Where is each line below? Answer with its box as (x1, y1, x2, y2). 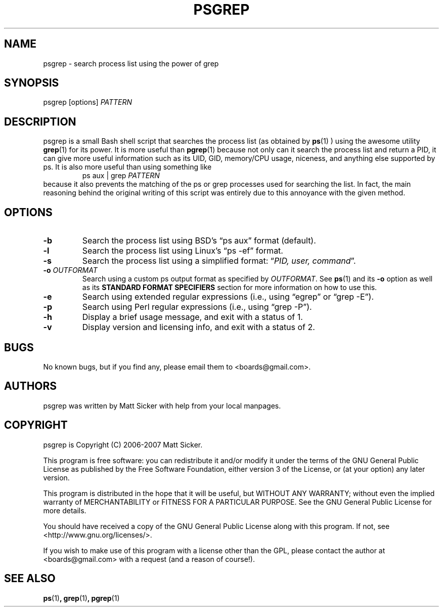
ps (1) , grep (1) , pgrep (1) (43, 593, 120, 602)
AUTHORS (4, 380, 57, 393)
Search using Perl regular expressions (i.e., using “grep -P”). (82, 302, 312, 312)
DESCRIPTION (4, 115, 76, 128)
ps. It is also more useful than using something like (43, 162, 212, 172)
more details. (43, 506, 86, 515)
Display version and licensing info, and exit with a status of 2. (82, 322, 315, 333)
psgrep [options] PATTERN (43, 98, 132, 107)
